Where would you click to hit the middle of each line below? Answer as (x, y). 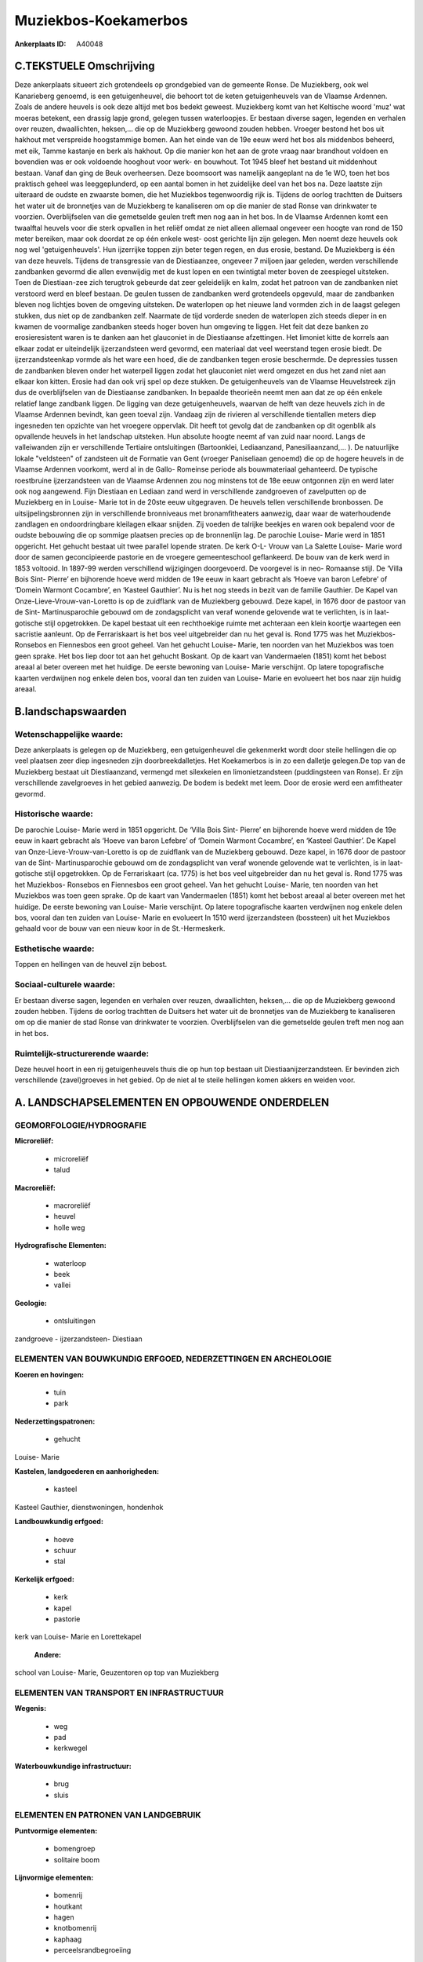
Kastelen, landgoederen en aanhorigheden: (87, 1471)
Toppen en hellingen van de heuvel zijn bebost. (91, 965)
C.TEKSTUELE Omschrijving (85, 66)
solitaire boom (77, 1859)
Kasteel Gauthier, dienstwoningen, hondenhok (89, 1507)
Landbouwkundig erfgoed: (59, 1522)
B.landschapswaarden (70, 711)
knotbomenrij (75, 1928)
